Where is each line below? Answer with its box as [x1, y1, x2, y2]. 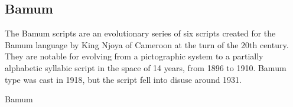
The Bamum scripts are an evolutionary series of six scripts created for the [5, 27, 276, 39]
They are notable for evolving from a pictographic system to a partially [5, 50, 263, 62]
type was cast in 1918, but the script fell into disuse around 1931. [5, 73, 242, 85]
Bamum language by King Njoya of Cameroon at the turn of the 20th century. [5, 38, 289, 51]
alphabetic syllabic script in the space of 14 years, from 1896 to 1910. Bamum [5, 61, 287, 73]
